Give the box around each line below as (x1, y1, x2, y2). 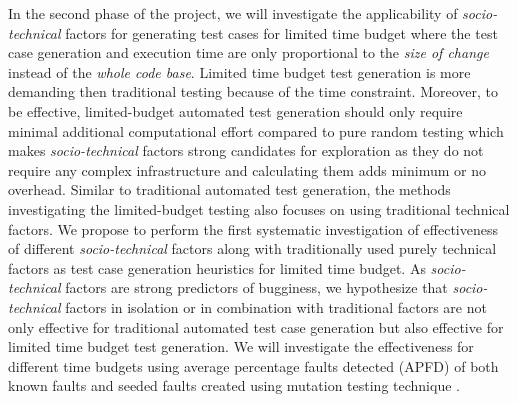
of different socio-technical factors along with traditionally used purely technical (8, 238, 497, 259)
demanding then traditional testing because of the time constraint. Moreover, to (8, 81, 499, 102)
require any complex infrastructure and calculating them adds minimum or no (8, 159, 486, 180)
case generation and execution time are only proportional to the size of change (8, 42, 489, 63)
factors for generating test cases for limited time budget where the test (65, 22, 498, 43)
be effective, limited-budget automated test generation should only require (8, 100, 463, 121)
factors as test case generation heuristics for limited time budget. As (8, 257, 426, 278)
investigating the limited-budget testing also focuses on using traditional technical (8, 198, 510, 219)
